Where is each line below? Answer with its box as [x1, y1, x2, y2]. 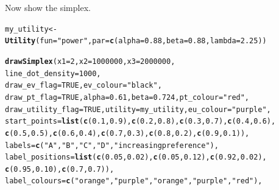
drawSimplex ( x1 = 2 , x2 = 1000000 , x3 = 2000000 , [5, 57, 175, 66]
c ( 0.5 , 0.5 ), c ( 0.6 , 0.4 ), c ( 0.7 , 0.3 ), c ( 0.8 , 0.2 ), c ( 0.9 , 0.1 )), [5, 128, 250, 138]
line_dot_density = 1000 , [5, 69, 101, 78]
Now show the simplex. [5, 1, 91, 13]
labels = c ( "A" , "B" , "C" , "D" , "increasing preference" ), [5, 141, 219, 150]
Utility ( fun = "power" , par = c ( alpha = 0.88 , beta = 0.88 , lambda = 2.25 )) [5, 37, 267, 46]
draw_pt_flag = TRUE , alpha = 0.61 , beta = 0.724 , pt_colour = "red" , [5, 93, 250, 102]
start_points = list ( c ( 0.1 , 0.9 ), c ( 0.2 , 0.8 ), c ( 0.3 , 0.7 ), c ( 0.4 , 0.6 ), [5, 117, 276, 126]
